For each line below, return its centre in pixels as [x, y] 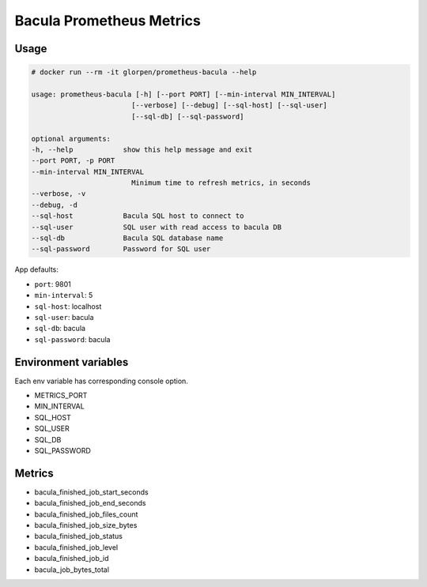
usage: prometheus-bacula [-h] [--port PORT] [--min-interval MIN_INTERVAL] [183, 94]
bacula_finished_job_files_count [86, 514]
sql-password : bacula [72, 339]
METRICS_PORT [61, 396]
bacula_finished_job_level [76, 547]
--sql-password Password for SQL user [121, 249]
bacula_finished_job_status [78, 536]
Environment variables [72, 362]
